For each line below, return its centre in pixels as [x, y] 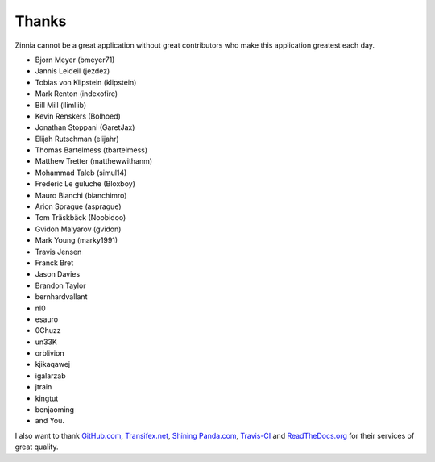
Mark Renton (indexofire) [77, 94]
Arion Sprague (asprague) [78, 206]
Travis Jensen [58, 252]
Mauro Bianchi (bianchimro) [81, 195]
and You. [50, 421]
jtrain [43, 387]
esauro [47, 319]
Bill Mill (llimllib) [61, 105]
